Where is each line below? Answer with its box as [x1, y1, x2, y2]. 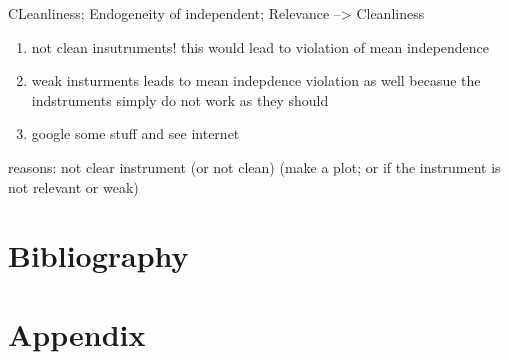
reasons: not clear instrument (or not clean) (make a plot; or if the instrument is [8, 156, 501, 177]
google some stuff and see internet [31, 123, 240, 144]
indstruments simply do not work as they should [31, 89, 329, 110]
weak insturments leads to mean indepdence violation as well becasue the [31, 70, 481, 91]
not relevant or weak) [8, 176, 139, 197]
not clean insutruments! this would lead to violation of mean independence [31, 36, 490, 57]
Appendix [8, 313, 146, 354]
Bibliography [8, 235, 189, 276]
